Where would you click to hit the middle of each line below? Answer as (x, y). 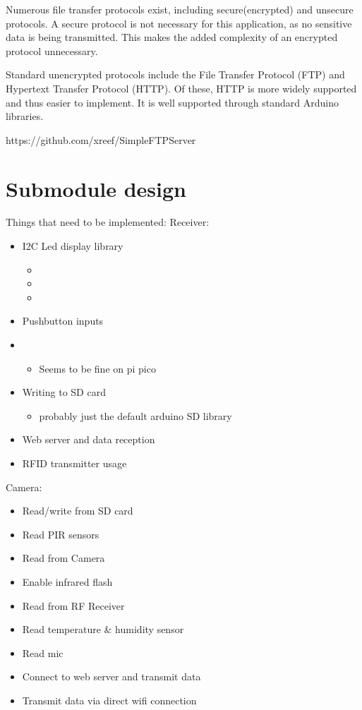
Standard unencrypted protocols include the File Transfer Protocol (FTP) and (175, 74)
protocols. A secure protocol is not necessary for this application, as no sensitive (179, 23)
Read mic (43, 652)
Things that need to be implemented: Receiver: (108, 222)
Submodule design (96, 188)
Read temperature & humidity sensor (103, 629)
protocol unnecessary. (52, 50)
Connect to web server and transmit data (111, 676)
